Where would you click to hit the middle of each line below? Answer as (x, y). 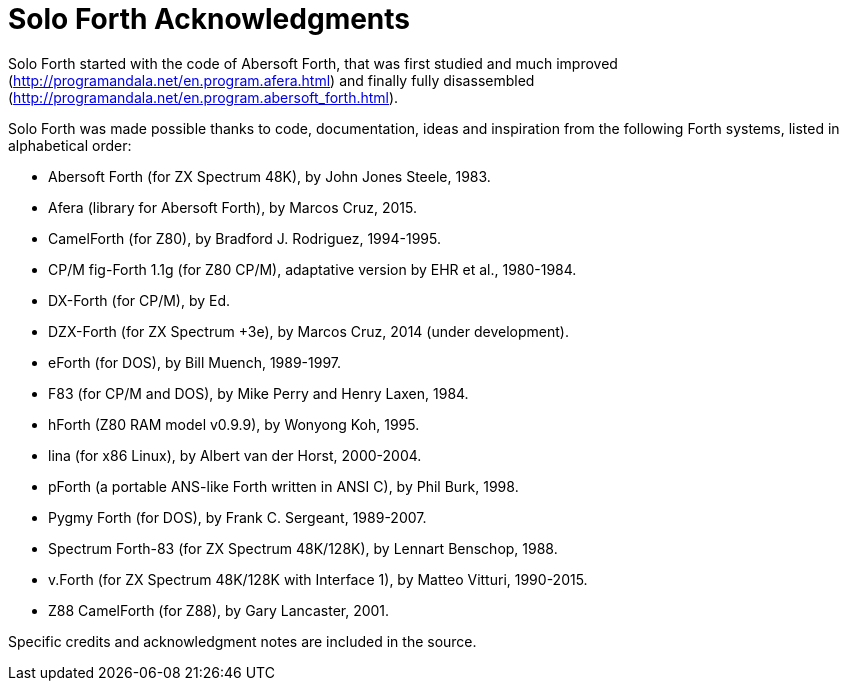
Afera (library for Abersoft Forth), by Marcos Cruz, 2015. (232, 207)
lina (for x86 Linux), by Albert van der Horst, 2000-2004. (235, 455)
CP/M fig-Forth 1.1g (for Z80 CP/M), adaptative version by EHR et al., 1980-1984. (312, 269)
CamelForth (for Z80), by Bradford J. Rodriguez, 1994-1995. (244, 238)
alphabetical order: (70, 145)
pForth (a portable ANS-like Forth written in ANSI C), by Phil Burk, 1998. (283, 486)
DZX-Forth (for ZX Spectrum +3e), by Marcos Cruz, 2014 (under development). (308, 331)
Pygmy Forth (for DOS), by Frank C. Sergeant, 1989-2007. (237, 517)
